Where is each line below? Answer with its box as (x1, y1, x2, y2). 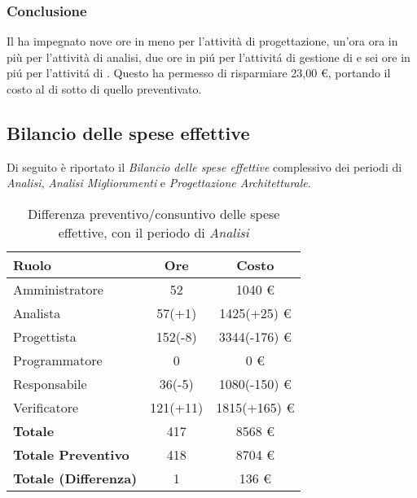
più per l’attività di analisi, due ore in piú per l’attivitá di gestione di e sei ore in (7, 48, 410, 65)
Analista (13, 303, 61, 322)
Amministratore (13, 279, 103, 299)
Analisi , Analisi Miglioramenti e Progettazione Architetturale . (7, 174, 311, 191)
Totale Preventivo (13, 444, 129, 464)
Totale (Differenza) (13, 468, 138, 487)
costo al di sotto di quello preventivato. (7, 81, 202, 97)
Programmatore (13, 350, 103, 369)
